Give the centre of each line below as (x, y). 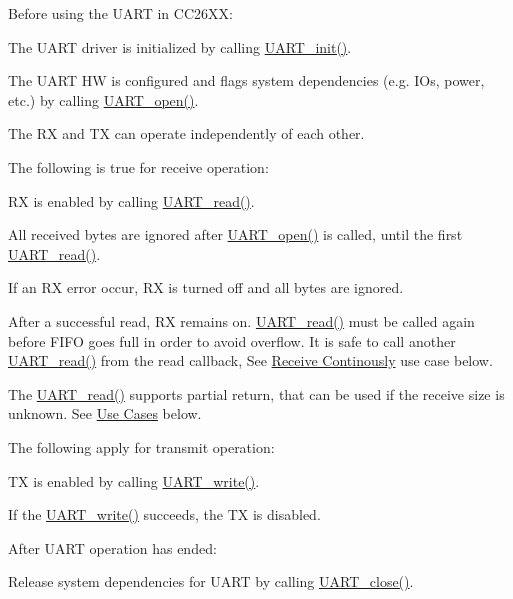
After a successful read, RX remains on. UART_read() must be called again (241, 320)
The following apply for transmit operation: (141, 446)
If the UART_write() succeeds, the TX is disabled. (164, 514)
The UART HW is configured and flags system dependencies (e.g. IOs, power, (246, 80)
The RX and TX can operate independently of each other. (186, 133)
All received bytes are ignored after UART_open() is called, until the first (235, 234)
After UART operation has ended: (112, 547)
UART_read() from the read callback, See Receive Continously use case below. (250, 360)
